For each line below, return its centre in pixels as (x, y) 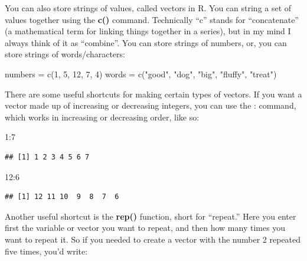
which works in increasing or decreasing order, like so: (102, 117)
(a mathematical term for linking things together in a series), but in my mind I (148, 31)
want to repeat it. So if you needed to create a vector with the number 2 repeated (153, 239)
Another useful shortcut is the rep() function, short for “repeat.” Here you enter (151, 216)
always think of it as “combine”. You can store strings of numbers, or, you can (146, 42)
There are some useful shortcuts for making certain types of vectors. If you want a (153, 94)
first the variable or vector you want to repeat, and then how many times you (145, 228)
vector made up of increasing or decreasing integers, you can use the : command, (151, 105)
